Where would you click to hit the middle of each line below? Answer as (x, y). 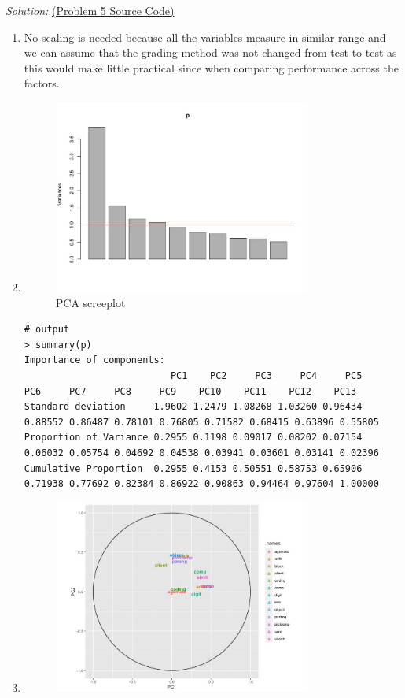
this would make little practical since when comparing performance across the (211, 67)
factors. (42, 83)
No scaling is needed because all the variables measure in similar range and (205, 37)
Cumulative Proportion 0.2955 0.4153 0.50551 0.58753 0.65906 (193, 468)
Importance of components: (94, 360)
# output (47, 330)
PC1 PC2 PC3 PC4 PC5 (266, 375)
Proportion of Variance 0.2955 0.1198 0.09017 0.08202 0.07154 (193, 438)
